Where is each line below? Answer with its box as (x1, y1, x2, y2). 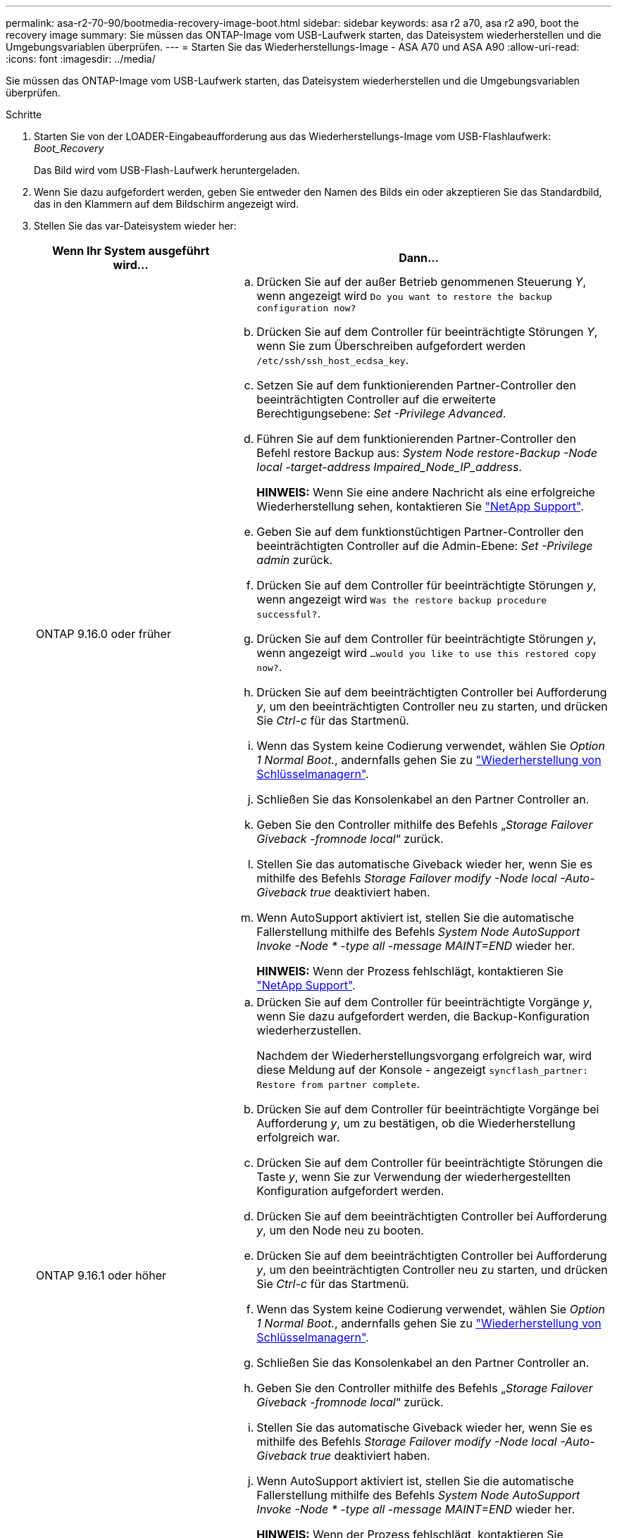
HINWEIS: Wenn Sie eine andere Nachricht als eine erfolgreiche (256, 485, 595, 499)
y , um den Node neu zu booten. (256, 1223, 424, 1237)
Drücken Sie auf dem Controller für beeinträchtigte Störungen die (256, 1156, 603, 1170)
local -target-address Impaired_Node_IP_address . (256, 460, 522, 474)
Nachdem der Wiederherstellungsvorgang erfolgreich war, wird (256, 1049, 592, 1063)
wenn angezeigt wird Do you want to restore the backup (256, 289, 552, 303)
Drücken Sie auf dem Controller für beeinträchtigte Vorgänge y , (256, 995, 593, 1009)
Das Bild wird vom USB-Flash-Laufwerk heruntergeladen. (34, 164, 300, 176)
